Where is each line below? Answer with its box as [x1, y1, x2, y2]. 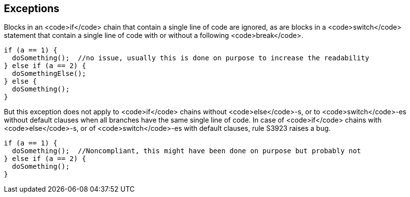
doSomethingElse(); [12, 70, 86, 78]
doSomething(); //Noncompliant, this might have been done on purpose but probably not [12, 147, 361, 155]
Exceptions [4, 2, 59, 15]
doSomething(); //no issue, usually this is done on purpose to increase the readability [12, 54, 370, 62]
